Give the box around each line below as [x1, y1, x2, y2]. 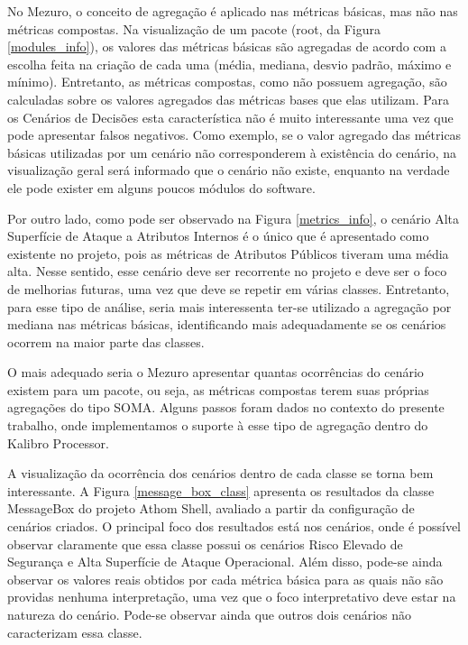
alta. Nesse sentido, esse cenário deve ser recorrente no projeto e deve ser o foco [7, 262, 447, 281]
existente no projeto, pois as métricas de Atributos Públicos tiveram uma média [7, 244, 449, 263]
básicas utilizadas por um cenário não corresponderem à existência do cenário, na [7, 143, 456, 161]
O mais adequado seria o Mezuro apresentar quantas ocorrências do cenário [7, 363, 424, 382]
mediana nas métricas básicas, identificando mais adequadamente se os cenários [7, 315, 446, 334]
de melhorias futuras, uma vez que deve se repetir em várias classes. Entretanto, [7, 279, 450, 298]
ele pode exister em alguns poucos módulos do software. [7, 178, 316, 197]
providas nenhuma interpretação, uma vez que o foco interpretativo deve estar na [7, 587, 456, 606]
